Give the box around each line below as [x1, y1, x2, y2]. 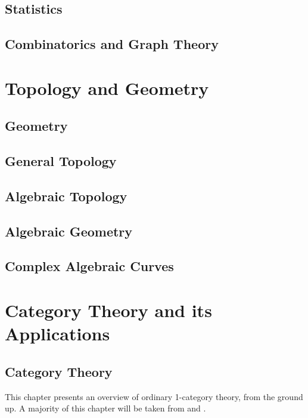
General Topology [5, 152, 117, 170]
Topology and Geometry [5, 75, 209, 100]
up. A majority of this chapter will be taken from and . [5, 402, 206, 414]
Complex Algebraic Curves [5, 257, 174, 275]
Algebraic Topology [5, 186, 127, 205]
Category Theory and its [5, 298, 212, 322]
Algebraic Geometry [5, 222, 133, 240]
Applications [5, 321, 110, 346]
